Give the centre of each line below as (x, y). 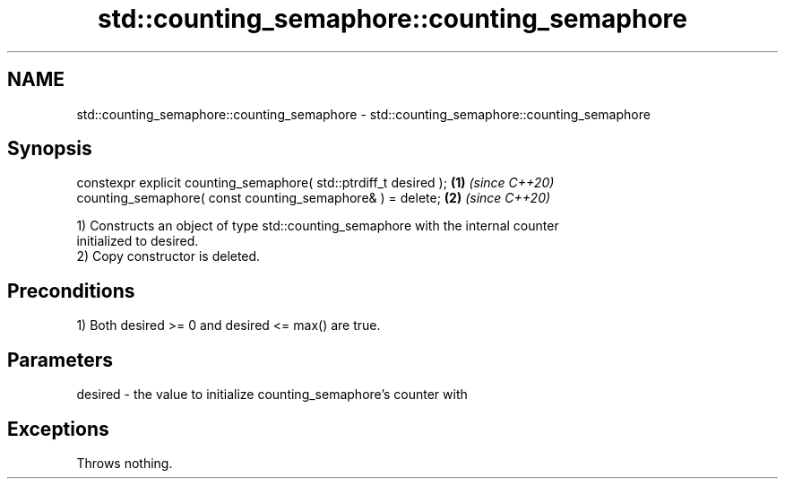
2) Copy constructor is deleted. (168, 256)
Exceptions (58, 429)
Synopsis (50, 149)
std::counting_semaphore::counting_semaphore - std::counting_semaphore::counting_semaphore (363, 114)
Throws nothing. (125, 463)
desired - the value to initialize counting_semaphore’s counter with (272, 395)
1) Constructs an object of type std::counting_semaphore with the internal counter (318, 226)
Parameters (60, 360)
